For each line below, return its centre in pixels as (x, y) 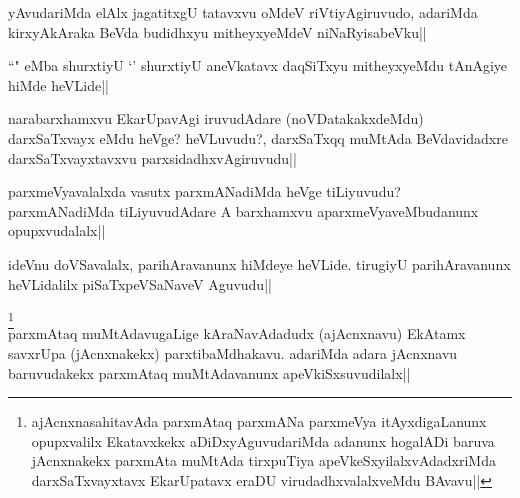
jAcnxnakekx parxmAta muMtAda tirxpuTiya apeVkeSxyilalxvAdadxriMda (263, 460)
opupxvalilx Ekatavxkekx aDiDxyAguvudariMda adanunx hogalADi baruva (263, 440)
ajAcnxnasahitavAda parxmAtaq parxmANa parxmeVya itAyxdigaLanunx (259, 421)
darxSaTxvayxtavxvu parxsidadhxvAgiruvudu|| (152, 157)
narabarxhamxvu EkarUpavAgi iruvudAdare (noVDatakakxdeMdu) (216, 118)
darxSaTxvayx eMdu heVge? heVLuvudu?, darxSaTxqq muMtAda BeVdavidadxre (258, 137)
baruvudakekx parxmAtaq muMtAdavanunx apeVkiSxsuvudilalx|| (209, 372)
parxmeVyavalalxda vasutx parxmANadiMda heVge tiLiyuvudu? (204, 191)
